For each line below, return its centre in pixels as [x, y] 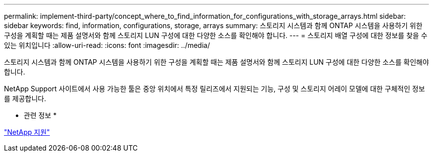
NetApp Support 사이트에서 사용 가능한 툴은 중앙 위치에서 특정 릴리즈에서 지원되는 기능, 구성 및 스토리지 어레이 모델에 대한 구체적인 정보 [215, 89]
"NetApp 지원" [27, 132]
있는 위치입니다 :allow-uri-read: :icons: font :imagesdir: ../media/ [107, 45]
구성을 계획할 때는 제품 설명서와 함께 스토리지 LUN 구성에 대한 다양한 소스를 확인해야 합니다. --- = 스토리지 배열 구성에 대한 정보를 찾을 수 [216, 35]
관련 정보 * [40, 115]
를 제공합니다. [25, 98]
